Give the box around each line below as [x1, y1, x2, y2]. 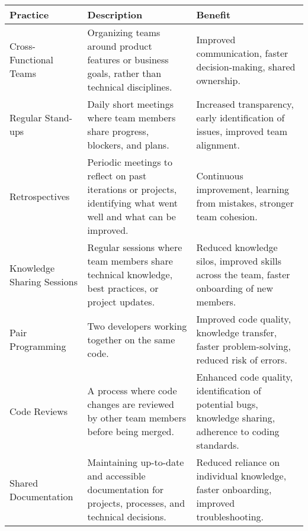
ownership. [196, 73, 240, 87]
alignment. [196, 138, 240, 152]
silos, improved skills [196, 254, 282, 268]
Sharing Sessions [9, 274, 78, 288]
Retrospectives [9, 189, 70, 203]
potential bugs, [196, 397, 258, 411]
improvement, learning [196, 182, 290, 196]
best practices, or [87, 281, 159, 295]
